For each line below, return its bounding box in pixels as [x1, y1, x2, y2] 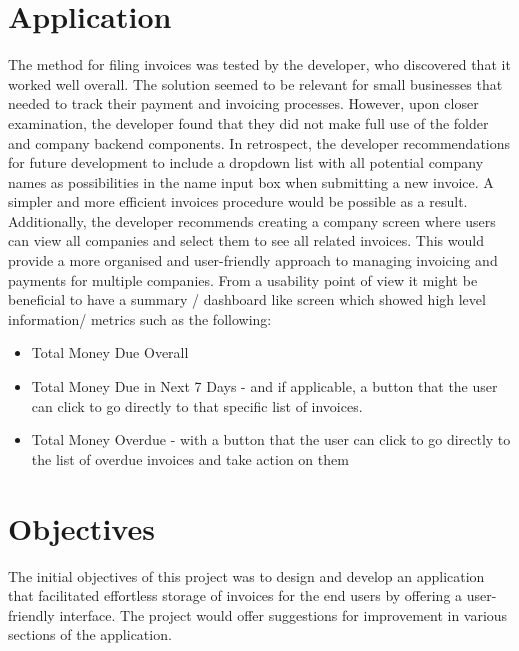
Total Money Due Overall [31, 342, 189, 363]
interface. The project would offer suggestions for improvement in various [59, 604, 508, 625]
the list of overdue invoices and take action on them [31, 448, 349, 469]
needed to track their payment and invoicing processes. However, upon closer [8, 93, 479, 114]
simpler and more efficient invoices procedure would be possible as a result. [8, 191, 468, 212]
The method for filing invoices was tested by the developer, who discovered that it [8, 54, 511, 75]
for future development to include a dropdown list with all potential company [8, 152, 484, 173]
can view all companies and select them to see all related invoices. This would [8, 230, 484, 251]
